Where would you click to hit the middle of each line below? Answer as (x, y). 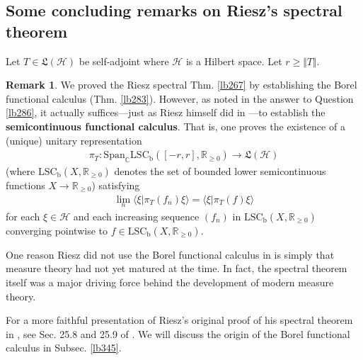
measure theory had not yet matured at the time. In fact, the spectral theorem (177, 268)
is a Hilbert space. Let (234, 61)
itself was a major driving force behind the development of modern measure (170, 282)
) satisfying (116, 185)
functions (25, 185)
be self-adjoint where (124, 61)
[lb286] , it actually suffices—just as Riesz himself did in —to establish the (166, 112)
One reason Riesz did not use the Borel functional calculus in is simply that (170, 254)
